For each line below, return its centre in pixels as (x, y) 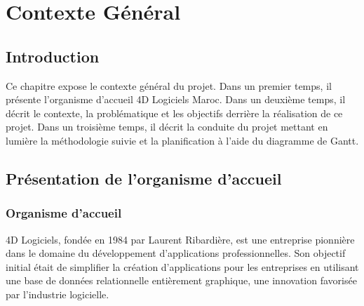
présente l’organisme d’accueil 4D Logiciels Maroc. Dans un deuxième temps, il (176, 99)
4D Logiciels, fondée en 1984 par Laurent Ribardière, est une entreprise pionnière (180, 239)
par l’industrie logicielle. (58, 294)
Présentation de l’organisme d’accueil (144, 178)
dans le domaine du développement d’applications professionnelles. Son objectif (176, 253)
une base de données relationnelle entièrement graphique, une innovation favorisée (181, 280)
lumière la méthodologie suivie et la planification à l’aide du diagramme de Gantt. (182, 140)
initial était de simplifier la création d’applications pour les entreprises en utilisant (182, 266)
